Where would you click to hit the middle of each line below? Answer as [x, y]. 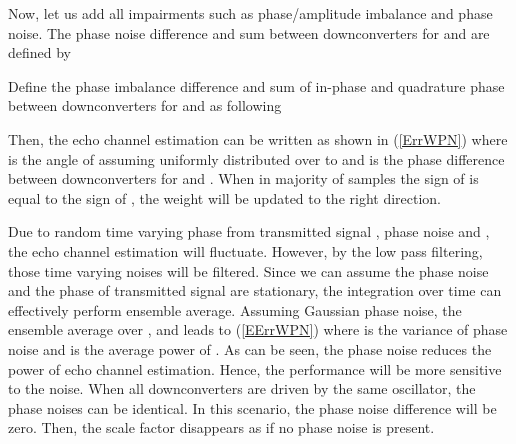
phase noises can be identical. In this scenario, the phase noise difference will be [252, 407]
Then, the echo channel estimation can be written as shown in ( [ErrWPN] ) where [258, 138]
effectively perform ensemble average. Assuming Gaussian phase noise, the [235, 309]
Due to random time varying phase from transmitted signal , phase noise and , [249, 231]
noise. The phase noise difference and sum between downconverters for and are [249, 32]
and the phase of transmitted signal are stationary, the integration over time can [255, 290]
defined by [40, 52]
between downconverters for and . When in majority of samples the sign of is [243, 178]
